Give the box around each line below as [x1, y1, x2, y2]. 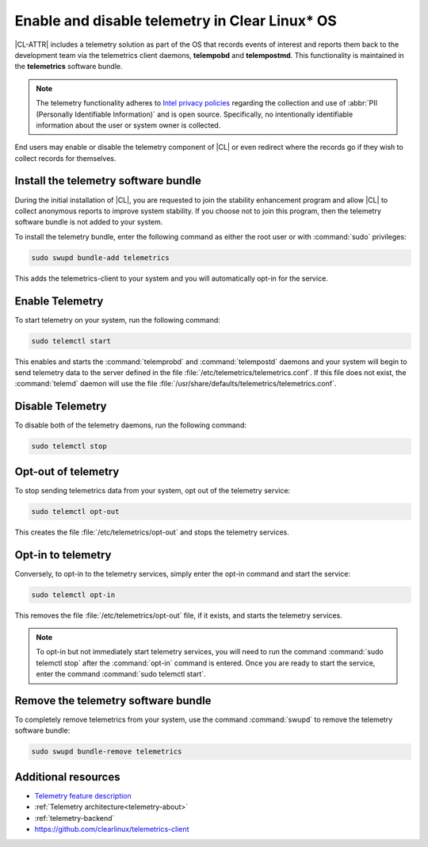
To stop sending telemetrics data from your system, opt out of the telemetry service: [14, 485, 291, 495]
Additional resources [14, 770, 120, 784]
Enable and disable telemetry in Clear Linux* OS [14, 12, 337, 29]
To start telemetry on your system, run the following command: [14, 315, 221, 324]
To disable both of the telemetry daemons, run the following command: [14, 420, 247, 430]
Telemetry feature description [34, 791, 132, 800]
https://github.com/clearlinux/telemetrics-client [34, 825, 189, 834]
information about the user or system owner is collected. [36, 120, 221, 130]
